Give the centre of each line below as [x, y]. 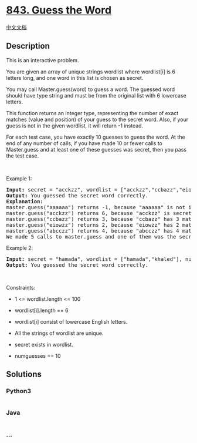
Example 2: [20, 248]
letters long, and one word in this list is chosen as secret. [75, 78]
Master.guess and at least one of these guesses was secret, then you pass [96, 149]
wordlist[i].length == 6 [41, 310]
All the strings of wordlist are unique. [59, 333]
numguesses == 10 [38, 355]
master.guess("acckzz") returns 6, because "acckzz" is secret [99, 213]
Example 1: [19, 178]
